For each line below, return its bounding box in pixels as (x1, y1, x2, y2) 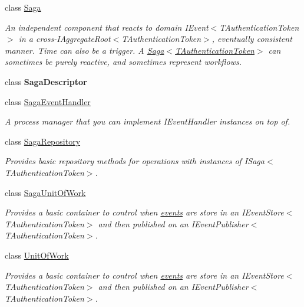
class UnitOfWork (5, 249, 69, 261)
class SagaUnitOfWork (5, 186, 86, 198)
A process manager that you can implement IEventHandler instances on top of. (5, 115, 290, 128)
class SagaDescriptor (5, 75, 87, 87)
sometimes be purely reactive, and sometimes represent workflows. (5, 55, 242, 68)
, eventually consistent (212, 32, 292, 45)
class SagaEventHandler (5, 95, 91, 107)
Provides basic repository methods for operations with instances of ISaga (5, 155, 265, 167)
